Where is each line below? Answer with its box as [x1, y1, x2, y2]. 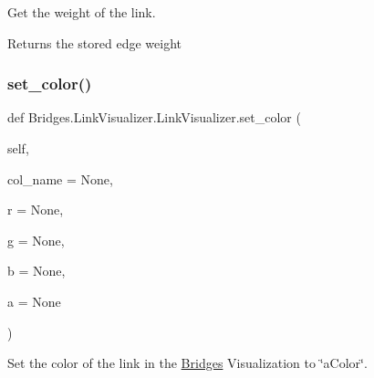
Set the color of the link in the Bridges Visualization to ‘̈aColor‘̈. [7, 353, 368, 373]
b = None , [7, 261, 66, 280]
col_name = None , [7, 169, 113, 188]
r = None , [7, 200, 64, 219]
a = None [7, 291, 61, 310]
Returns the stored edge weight [7, 33, 182, 52]
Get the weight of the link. [7, 3, 156, 21]
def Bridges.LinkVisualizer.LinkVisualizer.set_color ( [7, 108, 301, 127]
